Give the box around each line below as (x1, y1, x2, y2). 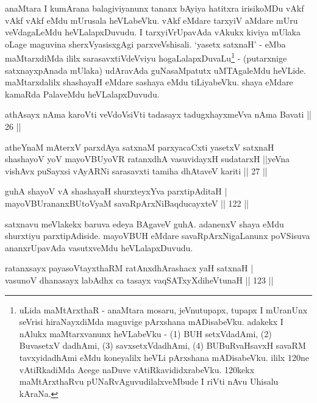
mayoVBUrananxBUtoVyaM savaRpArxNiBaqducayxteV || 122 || (5, 196, 249, 209)
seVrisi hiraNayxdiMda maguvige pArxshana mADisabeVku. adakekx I (19, 315, 283, 328)
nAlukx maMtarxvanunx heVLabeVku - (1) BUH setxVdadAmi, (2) (19, 327, 272, 340)
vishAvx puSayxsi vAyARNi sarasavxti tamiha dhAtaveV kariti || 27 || (5, 164, 268, 177)
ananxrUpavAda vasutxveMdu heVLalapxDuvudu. (5, 241, 193, 254)
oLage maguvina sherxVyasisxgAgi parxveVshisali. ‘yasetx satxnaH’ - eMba (5, 37, 286, 50)
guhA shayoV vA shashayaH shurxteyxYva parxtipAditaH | (5, 185, 227, 198)
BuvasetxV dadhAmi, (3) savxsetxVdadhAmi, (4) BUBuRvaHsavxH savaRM (19, 339, 306, 352)
